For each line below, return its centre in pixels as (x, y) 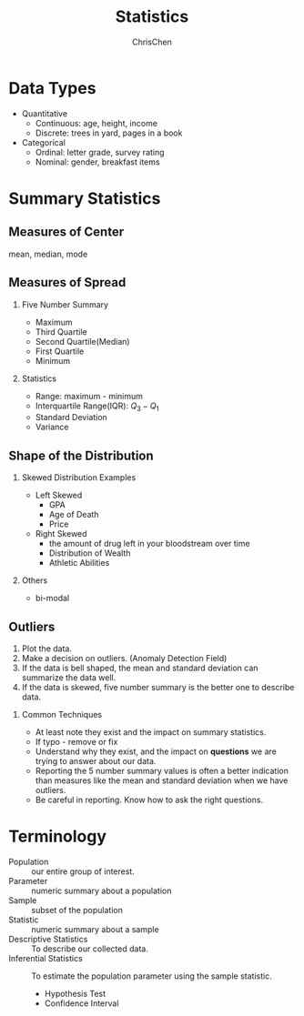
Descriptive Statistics (48, 939)
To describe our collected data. (90, 949)
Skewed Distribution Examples (79, 478)
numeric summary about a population (101, 890)
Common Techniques (61, 714)
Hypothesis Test (75, 993)
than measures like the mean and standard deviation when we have (162, 780)
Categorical (43, 142)
